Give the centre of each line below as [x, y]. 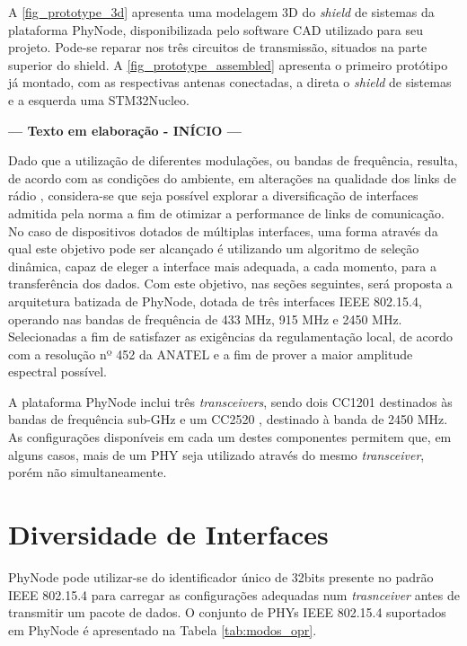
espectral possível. [57, 372]
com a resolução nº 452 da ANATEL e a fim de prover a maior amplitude [211, 354]
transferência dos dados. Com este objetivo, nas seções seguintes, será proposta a [230, 283]
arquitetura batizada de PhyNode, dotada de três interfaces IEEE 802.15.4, [215, 301]
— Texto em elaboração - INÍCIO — [125, 130]
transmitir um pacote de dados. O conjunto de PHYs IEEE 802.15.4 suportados [227, 612]
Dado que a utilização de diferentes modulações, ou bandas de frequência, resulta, [233, 160]
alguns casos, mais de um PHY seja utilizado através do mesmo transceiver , [216, 454]
